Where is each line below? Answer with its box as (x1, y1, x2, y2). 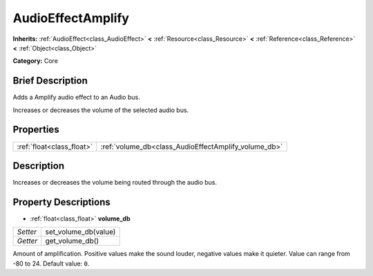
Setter (17, 227, 37, 237)
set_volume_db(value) (45, 227, 116, 237)
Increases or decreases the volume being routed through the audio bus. (12, 178, 218, 187)
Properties (12, 124, 59, 136)
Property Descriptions (12, 196, 111, 208)
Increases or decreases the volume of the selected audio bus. (12, 106, 189, 114)
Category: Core (12, 57, 59, 65)
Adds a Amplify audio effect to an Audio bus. (12, 93, 141, 102)
